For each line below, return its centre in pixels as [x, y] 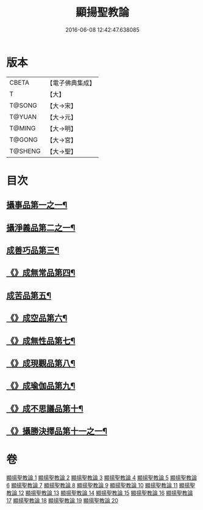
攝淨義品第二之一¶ [41, 228]
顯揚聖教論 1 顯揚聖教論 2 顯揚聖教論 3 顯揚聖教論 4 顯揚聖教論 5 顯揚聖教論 [101, 478]
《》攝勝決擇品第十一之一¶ [57, 431]
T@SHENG [25, 151]
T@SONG [23, 105]
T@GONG [23, 140]
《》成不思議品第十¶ [45, 409]
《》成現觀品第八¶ [41, 363]
